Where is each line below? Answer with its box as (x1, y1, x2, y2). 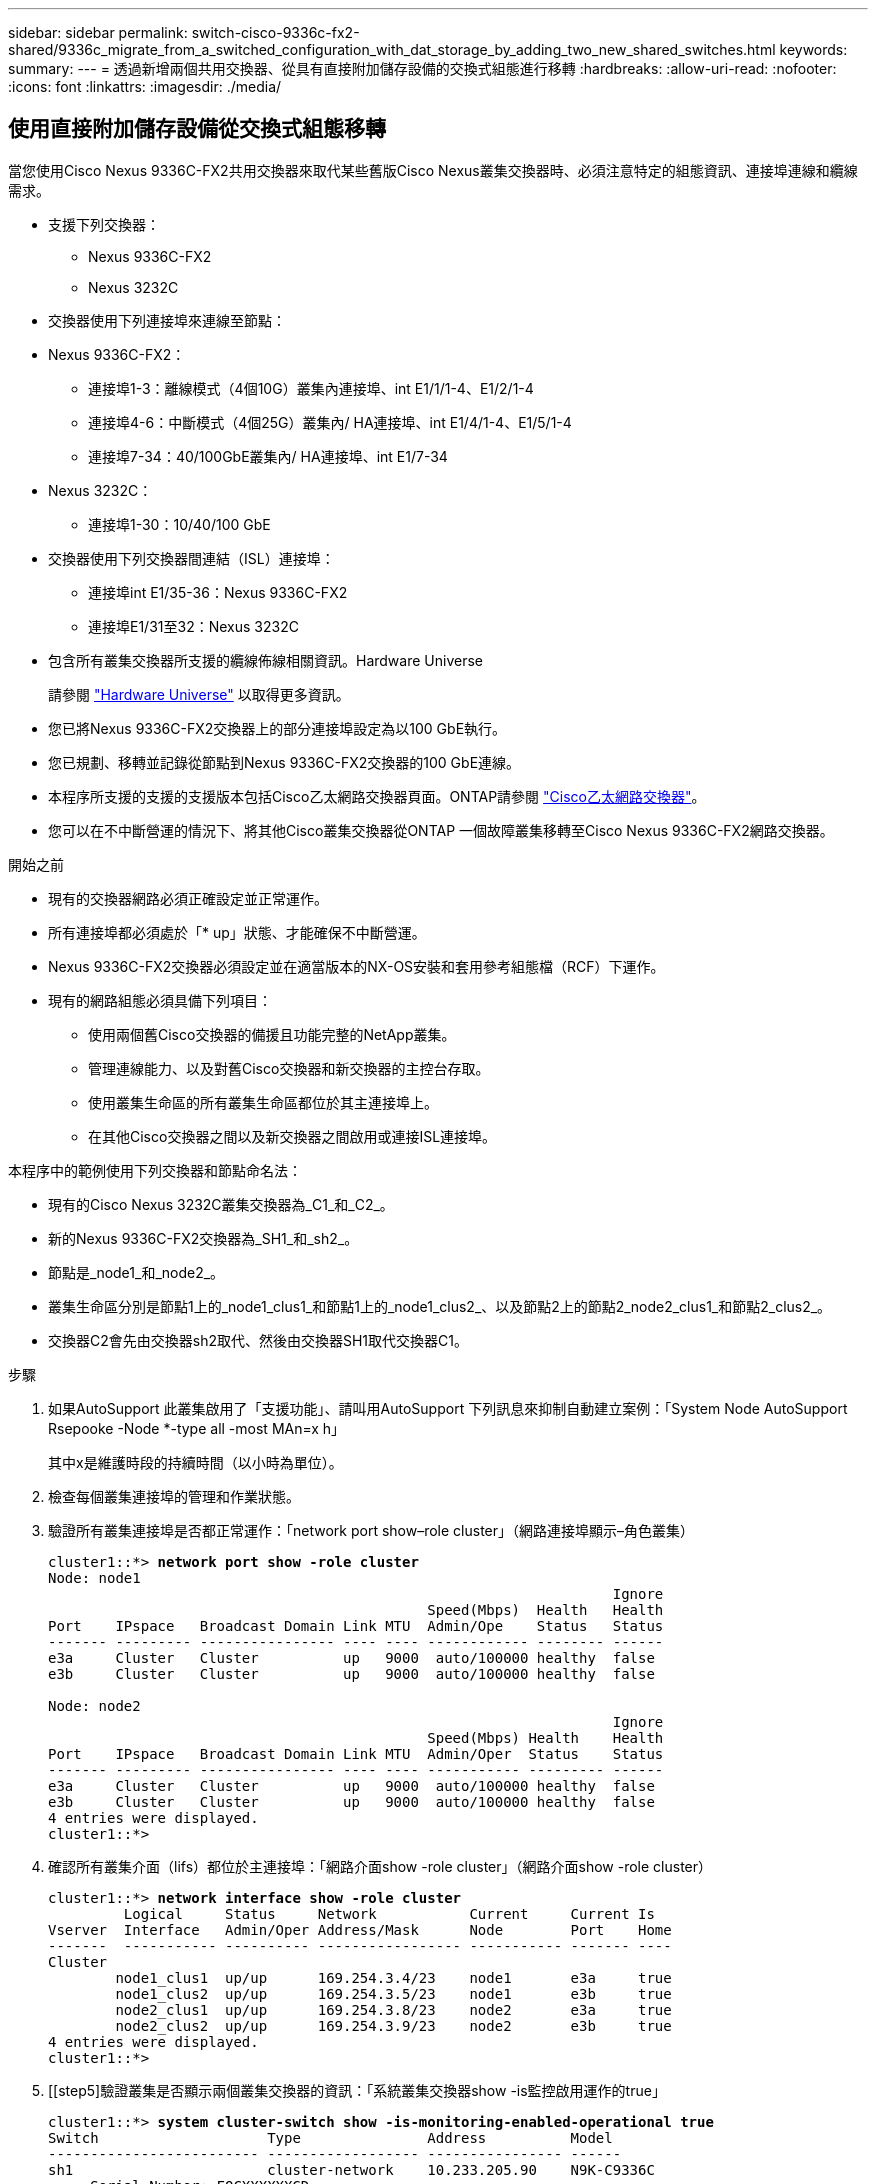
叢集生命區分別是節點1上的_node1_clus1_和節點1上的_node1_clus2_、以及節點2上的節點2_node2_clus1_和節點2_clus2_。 (48, 1297, 832, 1315)
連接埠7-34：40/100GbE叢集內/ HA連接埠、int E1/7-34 (88, 447, 448, 465)
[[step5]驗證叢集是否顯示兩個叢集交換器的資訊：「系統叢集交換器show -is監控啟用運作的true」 (48, 2081, 666, 2099)
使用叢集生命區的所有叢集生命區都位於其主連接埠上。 (88, 1093, 438, 1111)
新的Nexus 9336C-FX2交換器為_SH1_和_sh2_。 (48, 1229, 359, 1247)
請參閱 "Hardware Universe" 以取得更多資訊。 (48, 685, 350, 703)
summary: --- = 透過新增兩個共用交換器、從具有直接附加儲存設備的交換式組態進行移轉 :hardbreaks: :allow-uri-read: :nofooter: (8, 60, 837, 77)
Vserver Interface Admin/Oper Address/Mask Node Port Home (48, 1921, 672, 1938)
